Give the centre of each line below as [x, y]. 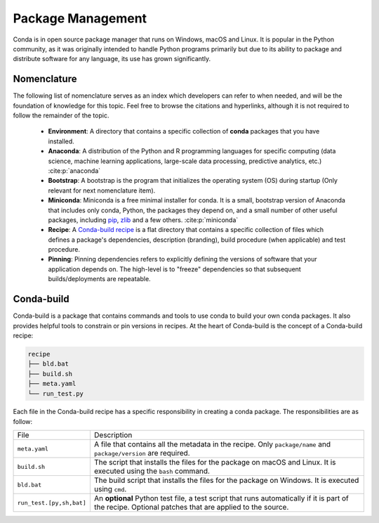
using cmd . [110, 489]
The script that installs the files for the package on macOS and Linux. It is [215, 463]
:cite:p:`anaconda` [74, 170]
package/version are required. [142, 453]
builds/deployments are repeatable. [99, 279]
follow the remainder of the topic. [61, 115]
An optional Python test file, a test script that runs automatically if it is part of [221, 498]
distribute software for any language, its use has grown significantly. [112, 59]
